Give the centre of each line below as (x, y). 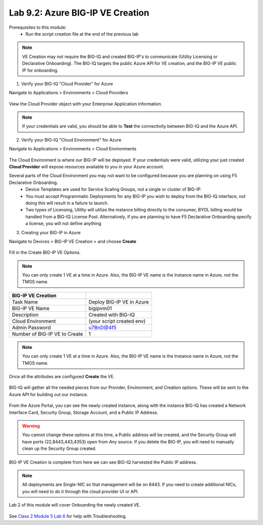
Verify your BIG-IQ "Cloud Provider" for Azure (67, 83)
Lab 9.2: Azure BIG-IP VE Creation (79, 13)
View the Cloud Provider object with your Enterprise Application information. (86, 104)
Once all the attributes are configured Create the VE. (62, 377)
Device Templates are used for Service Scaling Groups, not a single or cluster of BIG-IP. (113, 189)
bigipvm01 (100, 308)
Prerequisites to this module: (38, 27)
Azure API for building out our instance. (48, 394)
